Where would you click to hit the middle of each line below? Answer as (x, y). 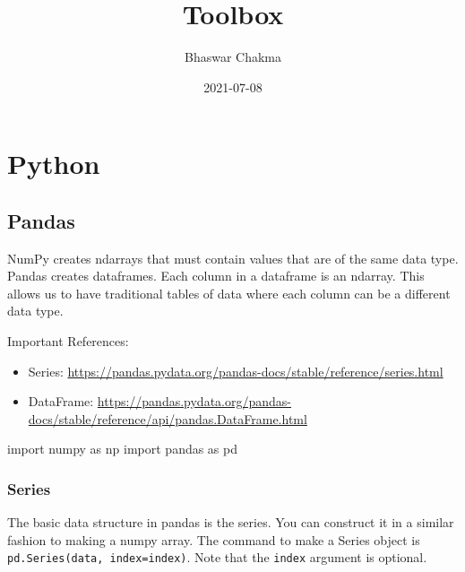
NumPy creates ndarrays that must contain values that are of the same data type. (233, 258)
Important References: (68, 341)
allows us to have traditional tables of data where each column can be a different (229, 293)
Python (54, 164)
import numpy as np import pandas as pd (123, 449)
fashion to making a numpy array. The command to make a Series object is (214, 539)
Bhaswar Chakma (233, 57)
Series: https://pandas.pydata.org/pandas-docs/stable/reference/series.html (236, 371)
